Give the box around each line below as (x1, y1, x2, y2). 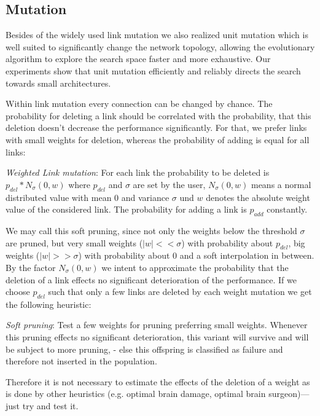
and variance (121, 190, 170, 203)
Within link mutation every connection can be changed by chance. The (6, 97, 273, 110)
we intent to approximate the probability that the (101, 261, 289, 273)
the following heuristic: (6, 297, 92, 310)
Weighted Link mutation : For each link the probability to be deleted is (6, 166, 270, 179)
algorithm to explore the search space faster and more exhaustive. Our (6, 52, 271, 65)
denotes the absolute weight (206, 190, 310, 203)
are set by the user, (133, 178, 206, 190)
